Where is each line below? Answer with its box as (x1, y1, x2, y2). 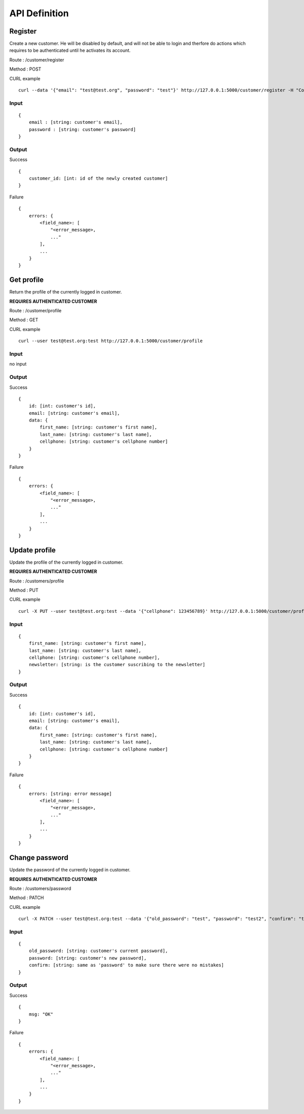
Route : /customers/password (9, 885, 71, 891)
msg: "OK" (28, 1011, 53, 1017)
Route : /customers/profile (9, 578, 64, 584)
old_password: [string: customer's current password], (28, 948, 168, 954)
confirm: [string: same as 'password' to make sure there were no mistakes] (28, 962, 224, 968)
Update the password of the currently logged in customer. (9, 867, 131, 873)
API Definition (9, 8, 69, 19)
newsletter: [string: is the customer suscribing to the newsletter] (28, 662, 206, 668)
